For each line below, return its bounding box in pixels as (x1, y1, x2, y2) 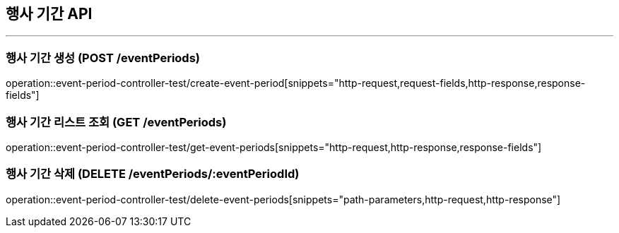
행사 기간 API (6, 5, 93, 23)
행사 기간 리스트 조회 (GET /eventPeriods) (6, 114, 227, 129)
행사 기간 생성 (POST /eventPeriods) (6, 50, 201, 65)
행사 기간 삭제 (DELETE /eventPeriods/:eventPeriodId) (6, 167, 300, 181)
